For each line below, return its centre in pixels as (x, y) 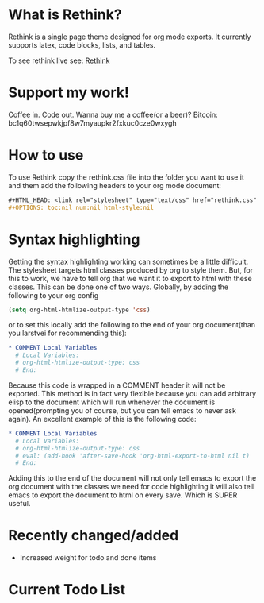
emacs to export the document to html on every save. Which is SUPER (123, 495)
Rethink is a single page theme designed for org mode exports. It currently (130, 37)
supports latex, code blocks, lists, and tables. (82, 44)
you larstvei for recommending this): (67, 333)
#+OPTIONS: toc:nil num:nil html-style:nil (81, 207)
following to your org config (54, 295)
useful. (19, 504)
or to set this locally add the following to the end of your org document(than (132, 325)
